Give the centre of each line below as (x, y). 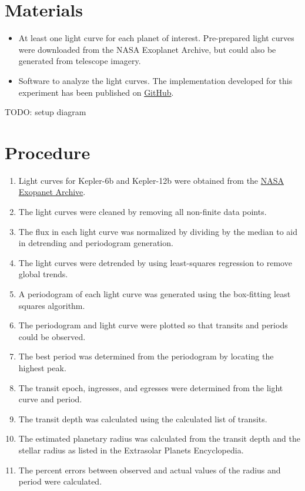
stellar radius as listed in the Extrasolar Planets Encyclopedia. (131, 450)
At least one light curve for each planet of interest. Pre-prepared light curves (156, 38)
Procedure (48, 152)
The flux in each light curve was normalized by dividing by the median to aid (158, 231)
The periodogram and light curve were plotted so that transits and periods (153, 325)
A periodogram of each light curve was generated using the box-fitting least (155, 293)
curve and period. (50, 399)
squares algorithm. (52, 305)
